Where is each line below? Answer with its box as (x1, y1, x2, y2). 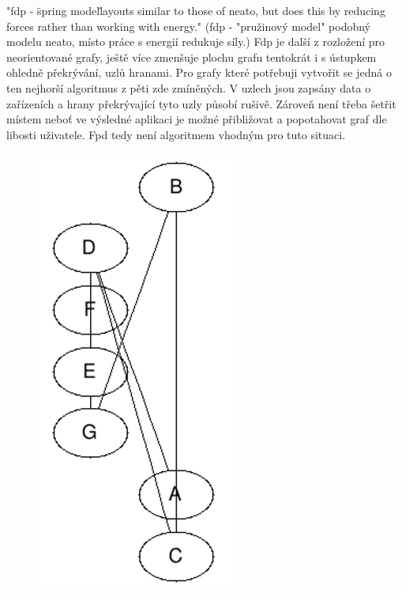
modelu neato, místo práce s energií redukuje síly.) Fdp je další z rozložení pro (6, 33, 385, 50)
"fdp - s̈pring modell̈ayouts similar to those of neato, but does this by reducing (6, 2, 385, 18)
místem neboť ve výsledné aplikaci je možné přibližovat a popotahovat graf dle (6, 111, 387, 127)
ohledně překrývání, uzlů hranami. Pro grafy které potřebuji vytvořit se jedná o (6, 64, 392, 81)
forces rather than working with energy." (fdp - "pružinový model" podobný (6, 17, 370, 34)
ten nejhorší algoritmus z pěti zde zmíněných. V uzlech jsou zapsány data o (6, 79, 371, 96)
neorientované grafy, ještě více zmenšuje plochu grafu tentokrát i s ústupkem (6, 48, 377, 65)
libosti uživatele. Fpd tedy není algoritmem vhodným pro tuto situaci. (6, 126, 346, 142)
